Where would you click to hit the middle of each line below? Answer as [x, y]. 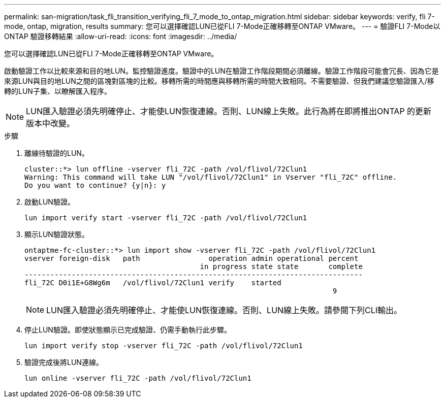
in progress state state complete [281, 266]
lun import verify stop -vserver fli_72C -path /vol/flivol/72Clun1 [164, 346]
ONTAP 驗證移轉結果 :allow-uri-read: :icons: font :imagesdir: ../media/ [121, 36]
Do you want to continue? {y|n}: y [95, 185]
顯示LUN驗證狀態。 [57, 234]
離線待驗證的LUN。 [57, 153]
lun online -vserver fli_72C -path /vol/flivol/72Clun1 [138, 378]
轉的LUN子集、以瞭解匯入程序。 [58, 91]
